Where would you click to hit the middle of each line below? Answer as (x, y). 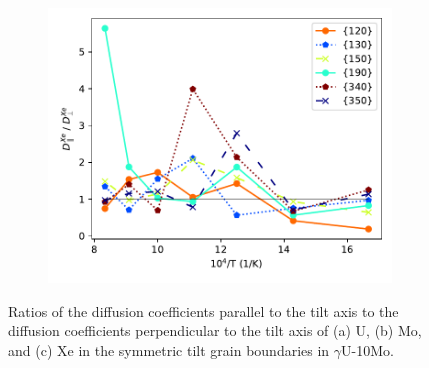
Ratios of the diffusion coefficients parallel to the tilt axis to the (203, 310)
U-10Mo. (367, 349)
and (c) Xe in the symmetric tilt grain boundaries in (169, 349)
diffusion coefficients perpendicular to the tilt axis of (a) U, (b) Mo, (215, 330)
